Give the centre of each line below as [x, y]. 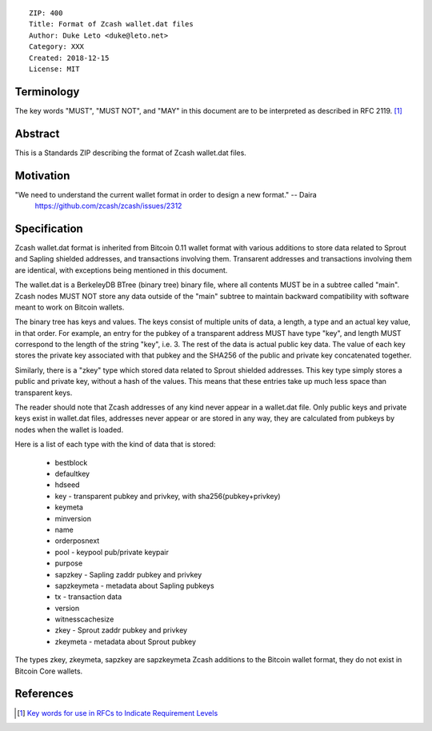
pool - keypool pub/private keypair [112, 552]
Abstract [37, 133]
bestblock [71, 462]
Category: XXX [56, 47]
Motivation [42, 176]
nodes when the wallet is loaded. [69, 429]
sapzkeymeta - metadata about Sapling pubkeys [135, 585]
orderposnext [77, 541]
